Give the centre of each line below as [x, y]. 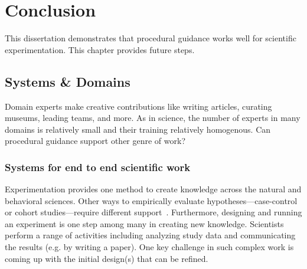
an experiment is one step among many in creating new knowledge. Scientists [144, 223]
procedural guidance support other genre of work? [95, 141]
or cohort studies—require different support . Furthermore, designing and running [153, 212]
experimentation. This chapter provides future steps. [100, 49]
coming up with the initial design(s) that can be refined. [107, 258]
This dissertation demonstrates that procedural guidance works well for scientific [151, 38]
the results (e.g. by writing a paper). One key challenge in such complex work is [149, 247]
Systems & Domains [68, 81]
